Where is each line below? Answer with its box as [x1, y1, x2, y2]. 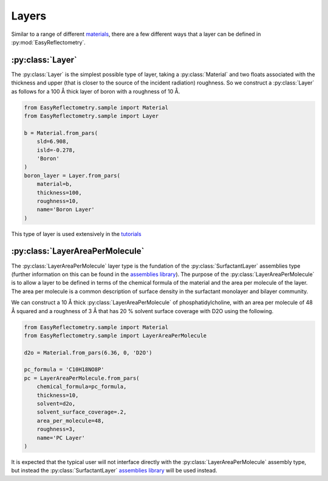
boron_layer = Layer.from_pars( [24, 172, 121, 179]
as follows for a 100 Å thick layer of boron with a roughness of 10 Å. [11, 88, 180, 95]
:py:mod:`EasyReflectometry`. [11, 38, 86, 46]
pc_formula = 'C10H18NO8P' [24, 366, 104, 373]
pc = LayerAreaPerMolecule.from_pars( [24, 375, 140, 381]
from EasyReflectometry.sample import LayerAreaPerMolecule [24, 332, 207, 339]
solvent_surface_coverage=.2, [36, 409, 127, 416]
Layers [11, 9, 47, 22]
